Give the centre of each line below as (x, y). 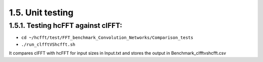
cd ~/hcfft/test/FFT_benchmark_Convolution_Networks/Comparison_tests (107, 38)
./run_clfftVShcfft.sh (48, 44)
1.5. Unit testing (41, 12)
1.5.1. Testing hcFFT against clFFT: (66, 25)
